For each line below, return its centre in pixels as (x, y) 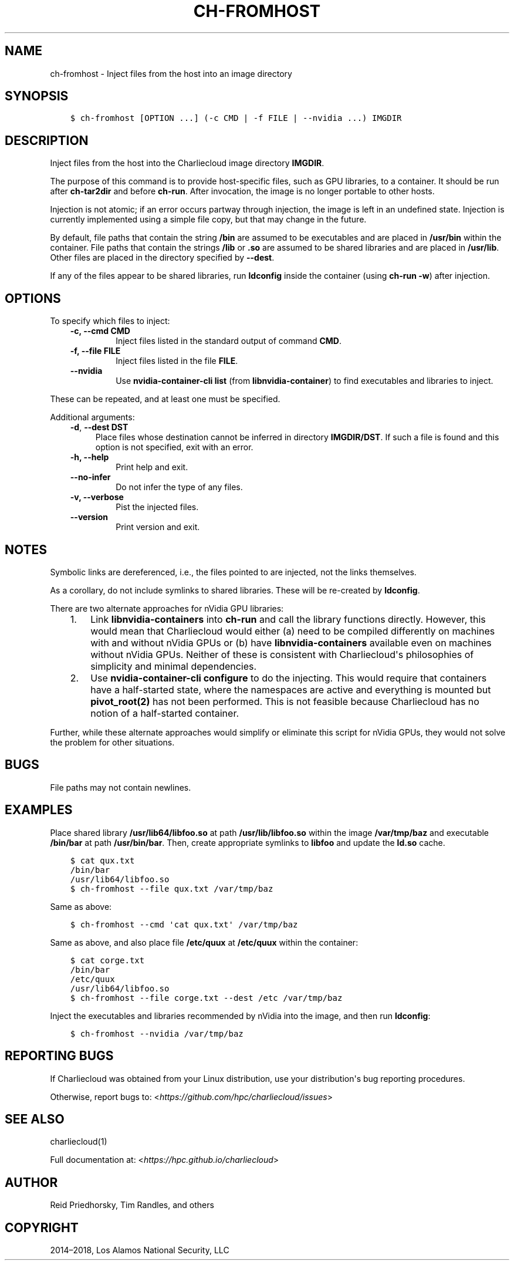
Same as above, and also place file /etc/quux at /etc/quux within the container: (204, 942)
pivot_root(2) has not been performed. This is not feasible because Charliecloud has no (285, 701)
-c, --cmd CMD (100, 331)
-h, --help (89, 457)
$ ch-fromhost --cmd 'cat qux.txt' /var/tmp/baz (184, 924)
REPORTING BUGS (59, 1056)
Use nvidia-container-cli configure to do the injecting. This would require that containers (289, 678)
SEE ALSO (35, 1119)
